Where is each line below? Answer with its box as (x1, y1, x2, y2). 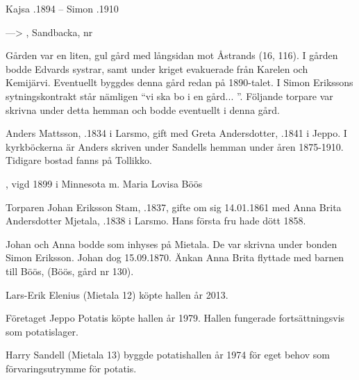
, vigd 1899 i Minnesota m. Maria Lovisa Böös (6, 176, 203, 190)
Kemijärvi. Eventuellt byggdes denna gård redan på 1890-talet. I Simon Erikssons (6, 75, 353, 90)
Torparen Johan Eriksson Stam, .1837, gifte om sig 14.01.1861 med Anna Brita (6, 199, 342, 214)
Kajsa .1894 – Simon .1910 (6, 1, 119, 15)
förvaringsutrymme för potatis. (6, 361, 137, 375)
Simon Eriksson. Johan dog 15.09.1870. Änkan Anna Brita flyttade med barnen (6, 250, 344, 265)
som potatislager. (6, 324, 78, 338)
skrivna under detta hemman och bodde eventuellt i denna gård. (6, 102, 280, 117)
